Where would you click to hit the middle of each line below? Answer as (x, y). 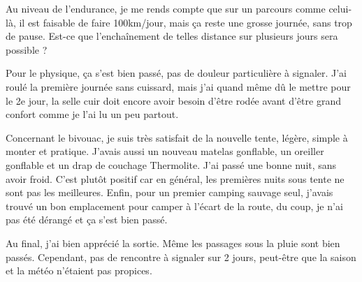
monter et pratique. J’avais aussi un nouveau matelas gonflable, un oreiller (165, 151)
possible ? (27, 49)
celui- (340, 8)
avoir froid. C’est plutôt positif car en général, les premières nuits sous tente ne (175, 178)
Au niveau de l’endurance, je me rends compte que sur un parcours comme (166, 8)
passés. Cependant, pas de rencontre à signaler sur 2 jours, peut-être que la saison (181, 257)
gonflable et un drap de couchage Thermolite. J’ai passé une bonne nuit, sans (171, 164)
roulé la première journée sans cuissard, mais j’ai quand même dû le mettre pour (178, 86)
